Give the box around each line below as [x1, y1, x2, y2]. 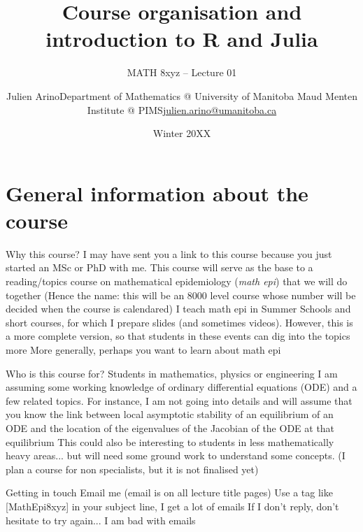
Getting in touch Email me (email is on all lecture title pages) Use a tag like [6, 485, 333, 500]
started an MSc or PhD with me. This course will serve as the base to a [6, 260, 313, 275]
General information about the [6, 178, 308, 207]
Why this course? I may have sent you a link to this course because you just [6, 246, 332, 261]
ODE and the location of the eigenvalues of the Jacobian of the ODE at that [6, 420, 335, 435]
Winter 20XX [152, 126, 211, 141]
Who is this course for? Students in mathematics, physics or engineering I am [6, 366, 338, 380]
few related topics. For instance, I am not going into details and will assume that [6, 393, 353, 408]
